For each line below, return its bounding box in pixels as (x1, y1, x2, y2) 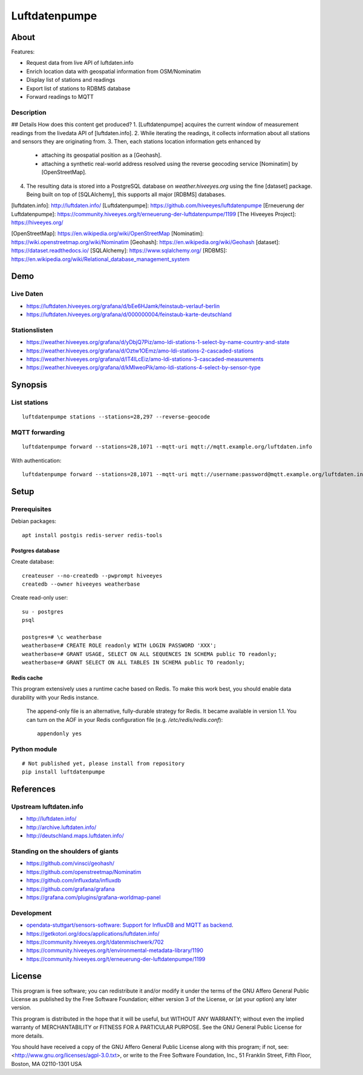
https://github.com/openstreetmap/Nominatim (26, 868, 142, 875)
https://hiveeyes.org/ (11, 219, 64, 227)
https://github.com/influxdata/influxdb (26, 877, 121, 884)
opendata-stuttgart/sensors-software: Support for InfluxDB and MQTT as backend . (26, 921, 234, 929)
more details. (11, 1032, 44, 1039)
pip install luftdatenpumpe (22, 769, 105, 775)
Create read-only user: (11, 594, 68, 601)
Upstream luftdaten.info (11, 802, 84, 811)
